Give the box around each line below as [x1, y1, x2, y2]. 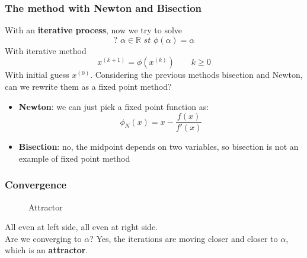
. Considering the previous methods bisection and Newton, [90, 68, 303, 81]
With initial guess [5, 68, 69, 81]
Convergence [5, 177, 67, 192]
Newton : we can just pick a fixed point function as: [18, 100, 209, 112]
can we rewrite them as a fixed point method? [5, 80, 172, 92]
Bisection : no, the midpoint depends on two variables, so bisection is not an [18, 140, 299, 153]
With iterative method [5, 44, 87, 56]
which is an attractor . [5, 244, 88, 256]
